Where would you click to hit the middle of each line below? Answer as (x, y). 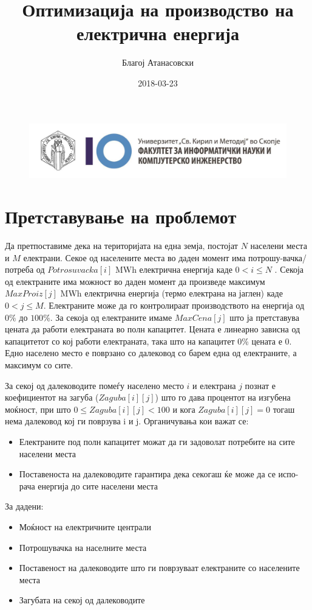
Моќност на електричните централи (85, 526)
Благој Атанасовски (158, 62)
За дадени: (24, 506)
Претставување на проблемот (121, 216)
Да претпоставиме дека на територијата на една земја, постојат (121, 246)
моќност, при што (38, 409)
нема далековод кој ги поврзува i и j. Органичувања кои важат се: (127, 421)
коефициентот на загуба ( (52, 397)
